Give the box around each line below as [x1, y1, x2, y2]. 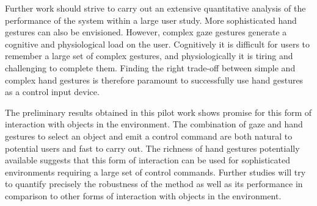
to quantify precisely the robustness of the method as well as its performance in [5, 177, 303, 190]
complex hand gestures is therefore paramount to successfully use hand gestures [5, 73, 304, 86]
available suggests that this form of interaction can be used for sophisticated [5, 154, 290, 166]
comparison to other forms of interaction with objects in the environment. [5, 189, 282, 202]
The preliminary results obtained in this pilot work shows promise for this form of [5, 105, 312, 118]
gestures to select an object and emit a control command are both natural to [5, 129, 293, 142]
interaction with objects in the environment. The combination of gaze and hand [5, 118, 303, 130]
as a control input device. [5, 85, 100, 98]
